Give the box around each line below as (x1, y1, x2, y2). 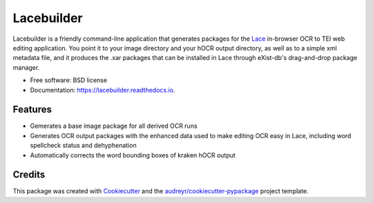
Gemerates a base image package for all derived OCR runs (30, 122, 198, 130)
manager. (12, 63, 40, 72)
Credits (12, 169, 46, 181)
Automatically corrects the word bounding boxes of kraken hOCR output (30, 151, 236, 159)
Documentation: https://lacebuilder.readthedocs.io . (30, 86, 175, 94)
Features (12, 104, 52, 115)
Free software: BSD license (30, 76, 107, 84)
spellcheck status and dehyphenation (30, 142, 137, 150)
